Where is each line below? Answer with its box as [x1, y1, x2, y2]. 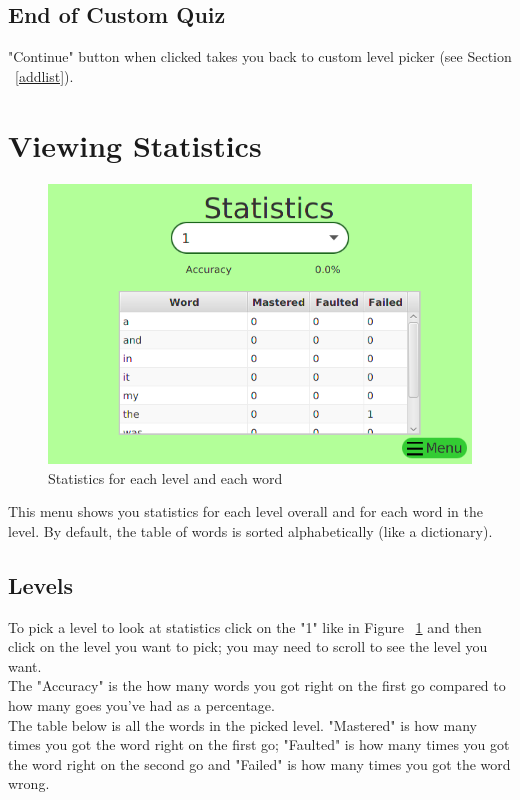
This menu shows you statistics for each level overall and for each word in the [8, 501, 484, 522]
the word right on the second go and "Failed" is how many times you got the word [8, 753, 511, 774]
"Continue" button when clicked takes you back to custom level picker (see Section [8, 46, 512, 67]
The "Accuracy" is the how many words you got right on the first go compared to [8, 675, 506, 696]
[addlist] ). [15, 65, 74, 86]
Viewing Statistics [8, 124, 262, 165]
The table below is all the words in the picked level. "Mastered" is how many [8, 714, 477, 735]
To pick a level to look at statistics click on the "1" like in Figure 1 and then [8, 616, 482, 637]
